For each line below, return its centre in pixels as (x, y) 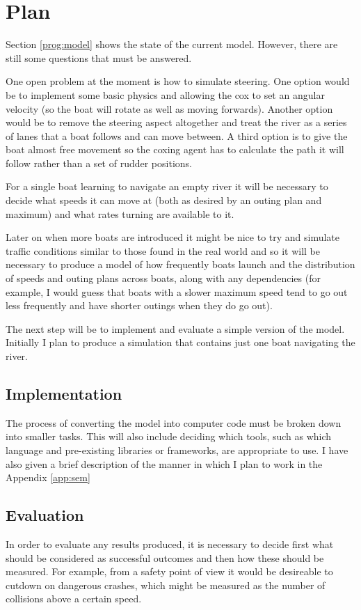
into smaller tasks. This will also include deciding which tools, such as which (169, 436)
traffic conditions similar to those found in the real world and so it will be (163, 250)
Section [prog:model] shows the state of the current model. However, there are (172, 44)
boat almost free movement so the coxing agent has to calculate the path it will (175, 149)
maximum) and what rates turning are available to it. (120, 213)
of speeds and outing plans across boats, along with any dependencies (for (163, 278)
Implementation (64, 393)
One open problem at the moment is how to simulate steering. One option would (178, 81)
